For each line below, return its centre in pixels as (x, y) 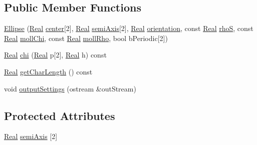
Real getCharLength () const (48, 71)
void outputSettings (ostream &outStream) (70, 88)
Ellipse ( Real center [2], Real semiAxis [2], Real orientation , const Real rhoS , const (129, 28)
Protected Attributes (60, 115)
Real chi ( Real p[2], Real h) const (55, 55)
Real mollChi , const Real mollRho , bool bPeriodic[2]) (86, 38)
